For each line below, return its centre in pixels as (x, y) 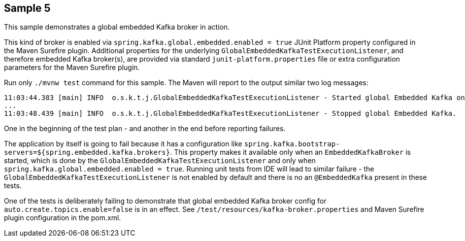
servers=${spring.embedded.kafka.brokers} (87, 153)
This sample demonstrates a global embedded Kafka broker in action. (117, 27)
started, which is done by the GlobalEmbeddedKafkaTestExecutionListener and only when (160, 161)
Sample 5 (27, 8)
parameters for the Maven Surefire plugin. (72, 68)
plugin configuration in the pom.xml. (63, 218)
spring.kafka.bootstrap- (292, 144)
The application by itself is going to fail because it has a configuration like (123, 144)
